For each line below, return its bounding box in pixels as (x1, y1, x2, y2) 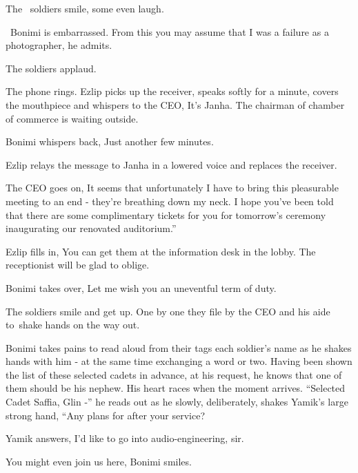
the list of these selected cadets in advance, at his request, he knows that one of (6, 367, 342, 381)
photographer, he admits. (6, 38, 112, 52)
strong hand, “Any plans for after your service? (6, 408, 206, 422)
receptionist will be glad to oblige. (6, 257, 150, 272)
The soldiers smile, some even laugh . (6, 1, 164, 15)
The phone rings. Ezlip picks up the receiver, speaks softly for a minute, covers (6, 84, 339, 98)
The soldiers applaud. (6, 61, 97, 75)
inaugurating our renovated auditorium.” (6, 221, 177, 235)
